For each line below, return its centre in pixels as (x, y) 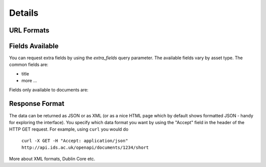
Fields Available (34, 46)
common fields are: (29, 65)
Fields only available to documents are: (49, 90)
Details (24, 13)
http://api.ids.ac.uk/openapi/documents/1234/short (85, 148)
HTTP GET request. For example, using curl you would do (69, 129)
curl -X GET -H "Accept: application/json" (75, 141)
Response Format (37, 104)
